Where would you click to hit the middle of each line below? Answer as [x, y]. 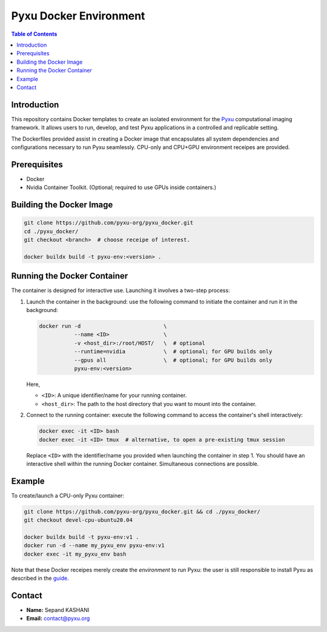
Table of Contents [34, 34]
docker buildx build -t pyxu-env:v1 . [81, 537]
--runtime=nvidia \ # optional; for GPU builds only [173, 352]
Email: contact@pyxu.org [58, 619]
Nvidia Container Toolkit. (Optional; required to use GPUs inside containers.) [121, 187]
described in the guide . [40, 578]
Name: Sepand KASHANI [58, 610]
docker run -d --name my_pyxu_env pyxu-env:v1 [94, 546]
